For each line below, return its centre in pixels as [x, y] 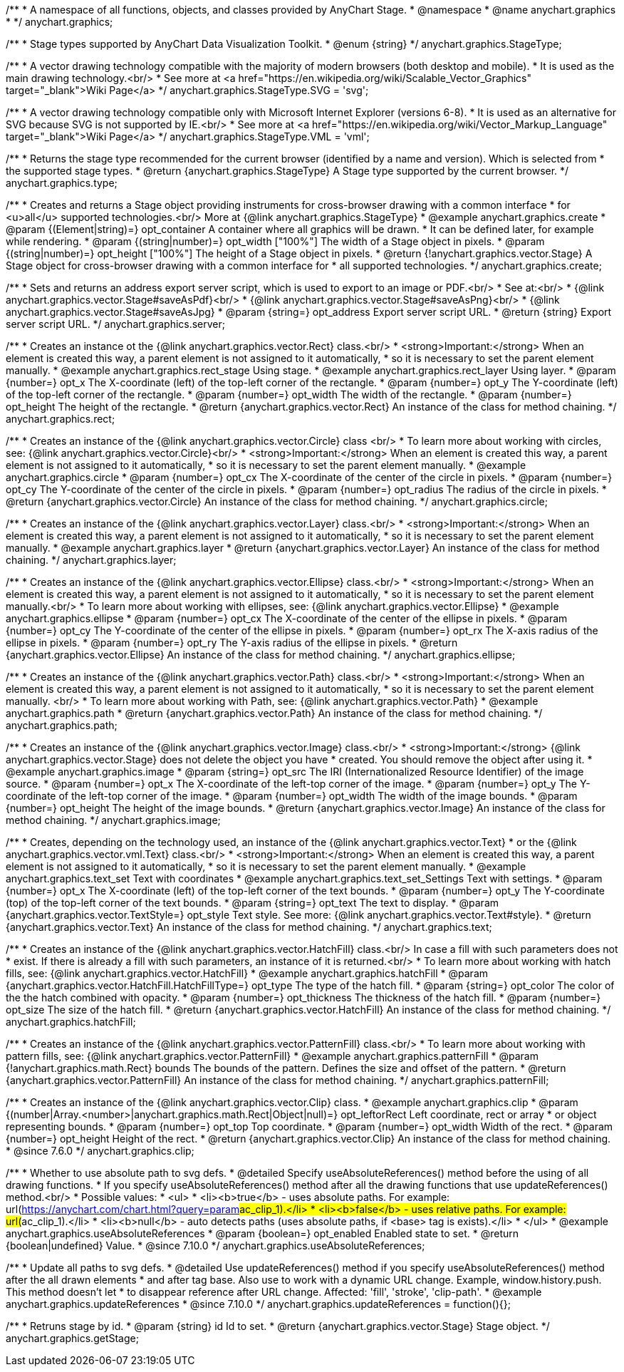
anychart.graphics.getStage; [72, 1338]
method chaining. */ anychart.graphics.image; [113, 820]
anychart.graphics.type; [62, 183]
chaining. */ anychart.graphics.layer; [91, 560]
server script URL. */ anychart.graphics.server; [116, 324]
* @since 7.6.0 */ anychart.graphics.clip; [100, 1151]
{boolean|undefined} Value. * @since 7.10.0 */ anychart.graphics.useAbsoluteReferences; [215, 1245]
